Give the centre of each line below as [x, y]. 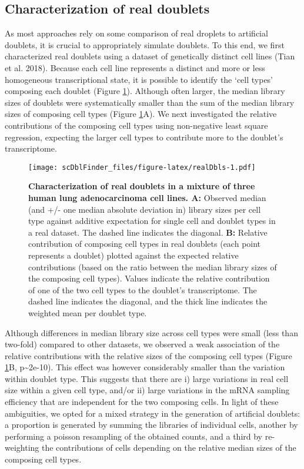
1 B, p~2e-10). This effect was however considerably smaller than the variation [145, 367]
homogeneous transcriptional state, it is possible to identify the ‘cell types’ [139, 79]
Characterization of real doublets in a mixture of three [142, 186]
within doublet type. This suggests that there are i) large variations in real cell [147, 378]
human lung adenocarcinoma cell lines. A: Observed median [147, 197]
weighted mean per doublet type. [88, 312]
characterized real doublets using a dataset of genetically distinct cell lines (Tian [150, 56]
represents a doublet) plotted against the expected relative [133, 255]
